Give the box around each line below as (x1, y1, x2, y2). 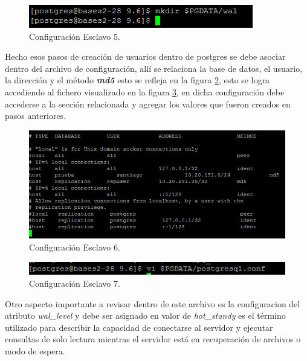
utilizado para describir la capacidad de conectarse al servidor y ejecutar (5, 321, 273, 333)
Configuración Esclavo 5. (29, 30, 120, 42)
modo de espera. (5, 344, 65, 357)
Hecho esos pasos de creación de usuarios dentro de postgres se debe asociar (5, 50, 286, 63)
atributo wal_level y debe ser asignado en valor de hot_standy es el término (5, 309, 286, 322)
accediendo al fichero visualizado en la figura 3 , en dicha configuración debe (5, 85, 285, 98)
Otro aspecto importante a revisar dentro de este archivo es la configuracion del (5, 297, 300, 310)
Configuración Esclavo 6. (29, 241, 120, 254)
